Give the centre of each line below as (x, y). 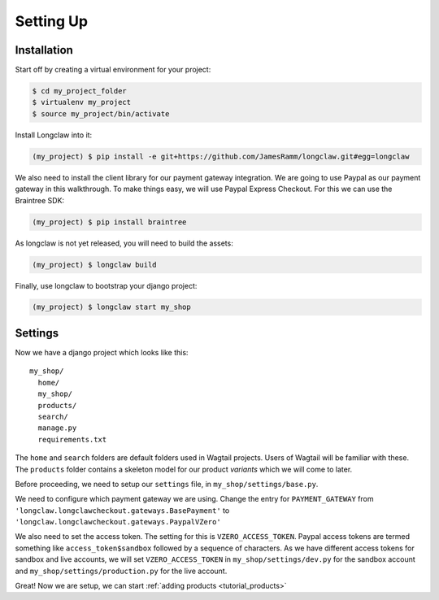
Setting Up (52, 21)
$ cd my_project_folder (80, 91)
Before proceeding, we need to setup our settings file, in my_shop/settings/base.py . (167, 484)
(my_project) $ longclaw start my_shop (111, 307)
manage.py (57, 428)
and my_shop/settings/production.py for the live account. (121, 571)
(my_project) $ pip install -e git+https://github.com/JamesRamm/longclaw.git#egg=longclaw (221, 156)
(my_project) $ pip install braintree (109, 222)
